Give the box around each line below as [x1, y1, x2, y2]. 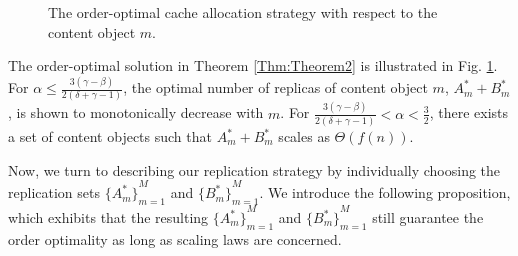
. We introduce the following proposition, [259, 182, 511, 203]
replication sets [8, 182, 100, 203]
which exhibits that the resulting [8, 207, 209, 228]
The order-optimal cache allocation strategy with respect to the [48, 2, 438, 22]
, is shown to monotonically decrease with [8, 102, 264, 123]
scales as [278, 126, 330, 147]
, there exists [429, 102, 509, 123]
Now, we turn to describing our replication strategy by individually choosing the [8, 159, 501, 180]
